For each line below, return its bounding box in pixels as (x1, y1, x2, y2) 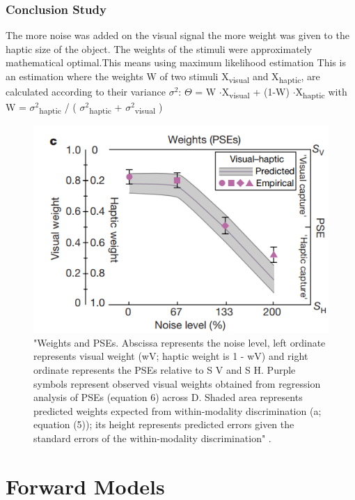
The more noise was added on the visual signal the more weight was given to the (6, 28, 349, 43)
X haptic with (295, 84, 347, 100)
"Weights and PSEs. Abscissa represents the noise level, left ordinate (33, 335, 326, 349)
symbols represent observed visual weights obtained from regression (33, 376, 321, 391)
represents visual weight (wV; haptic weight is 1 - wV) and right (33, 349, 308, 363)
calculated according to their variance (6, 84, 166, 99)
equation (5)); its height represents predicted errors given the (33, 417, 294, 432)
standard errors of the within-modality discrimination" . (33, 431, 271, 445)
